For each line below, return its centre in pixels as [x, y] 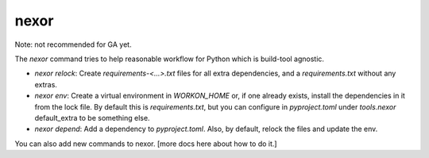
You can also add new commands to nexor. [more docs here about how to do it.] [146, 144]
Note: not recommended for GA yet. [73, 44]
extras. [46, 84]
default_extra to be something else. [92, 118]
